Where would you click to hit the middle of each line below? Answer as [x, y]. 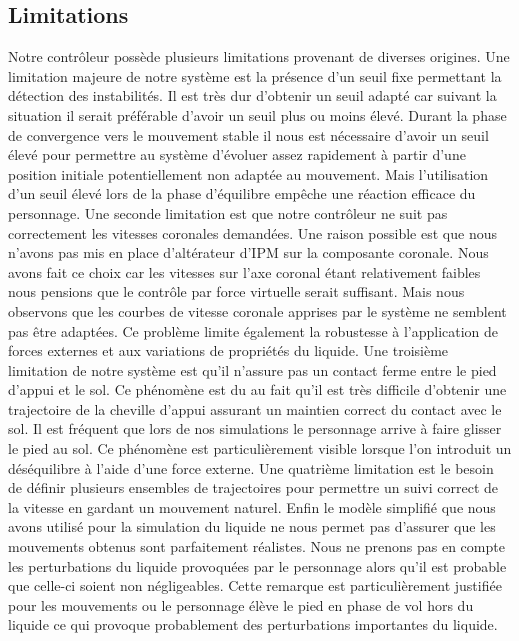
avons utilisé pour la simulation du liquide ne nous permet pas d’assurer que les [252, 526]
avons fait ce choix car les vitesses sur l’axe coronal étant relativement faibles [244, 271]
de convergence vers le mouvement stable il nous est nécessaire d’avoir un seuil [248, 134]
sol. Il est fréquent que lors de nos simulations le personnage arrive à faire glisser [255, 428]
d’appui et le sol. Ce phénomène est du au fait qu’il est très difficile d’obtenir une [257, 389]
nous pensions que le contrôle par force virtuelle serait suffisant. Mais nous [236, 291]
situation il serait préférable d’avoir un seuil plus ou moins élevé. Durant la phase [257, 114]
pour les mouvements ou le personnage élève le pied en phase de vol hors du [241, 604]
